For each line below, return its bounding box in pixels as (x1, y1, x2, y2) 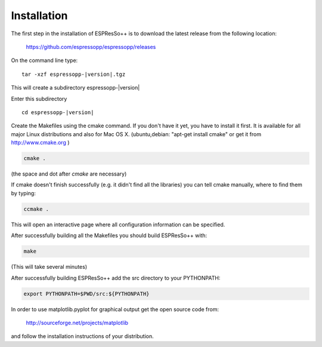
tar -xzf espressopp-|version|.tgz (21, 70, 126, 78)
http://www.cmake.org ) (11, 139, 70, 146)
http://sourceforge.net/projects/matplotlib (26, 319, 128, 326)
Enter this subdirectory (11, 95, 67, 102)
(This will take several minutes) (11, 263, 88, 271)
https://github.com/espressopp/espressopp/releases (26, 43, 156, 50)
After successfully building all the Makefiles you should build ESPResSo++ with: (11, 232, 208, 239)
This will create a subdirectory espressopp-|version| (11, 84, 140, 91)
